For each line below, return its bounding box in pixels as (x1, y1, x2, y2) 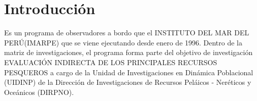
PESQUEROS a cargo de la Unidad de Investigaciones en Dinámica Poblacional (4, 67, 253, 77)
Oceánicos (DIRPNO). (4, 86, 74, 97)
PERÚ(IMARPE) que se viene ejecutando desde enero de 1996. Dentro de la (4, 37, 243, 47)
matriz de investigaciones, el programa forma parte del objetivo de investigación (4, 47, 253, 58)
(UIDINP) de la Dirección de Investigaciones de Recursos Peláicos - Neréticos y (4, 77, 251, 87)
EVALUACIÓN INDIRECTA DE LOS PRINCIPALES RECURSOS (4, 57, 217, 67)
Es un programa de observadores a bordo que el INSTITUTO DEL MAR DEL (4, 27, 249, 38)
